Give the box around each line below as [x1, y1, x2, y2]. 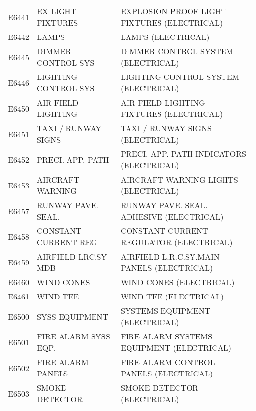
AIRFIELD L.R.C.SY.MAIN [121, 251, 220, 262]
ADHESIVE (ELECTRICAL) [121, 211, 224, 222]
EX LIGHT [36, 5, 77, 17]
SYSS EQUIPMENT [36, 310, 109, 322]
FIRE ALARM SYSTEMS [121, 331, 212, 342]
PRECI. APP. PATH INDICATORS [121, 148, 246, 159]
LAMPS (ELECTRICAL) [121, 31, 210, 42]
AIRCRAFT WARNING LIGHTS [121, 174, 238, 185]
